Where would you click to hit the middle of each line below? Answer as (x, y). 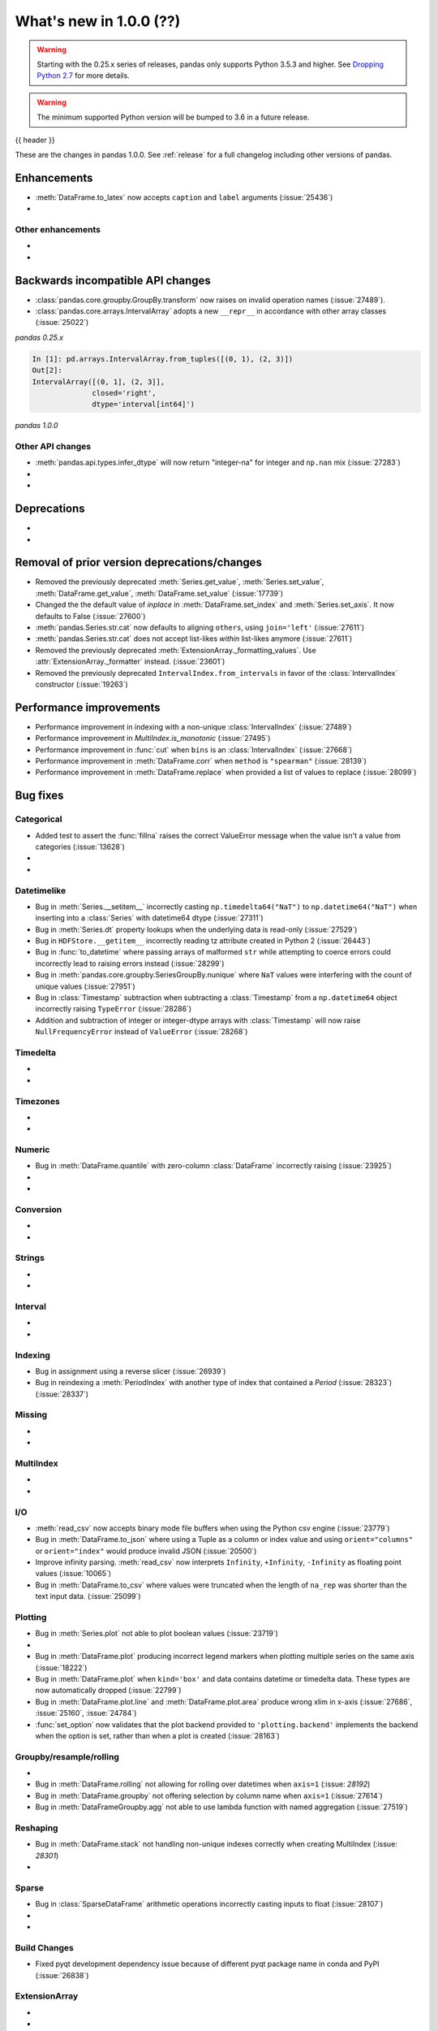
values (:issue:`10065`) (73, 1574)
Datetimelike (41, 890)
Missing (31, 1415)
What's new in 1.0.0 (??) (98, 21)
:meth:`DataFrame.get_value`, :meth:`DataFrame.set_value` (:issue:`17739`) (159, 593)
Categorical (39, 819)
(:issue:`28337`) (62, 1394)
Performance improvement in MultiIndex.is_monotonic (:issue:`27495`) (153, 738)
